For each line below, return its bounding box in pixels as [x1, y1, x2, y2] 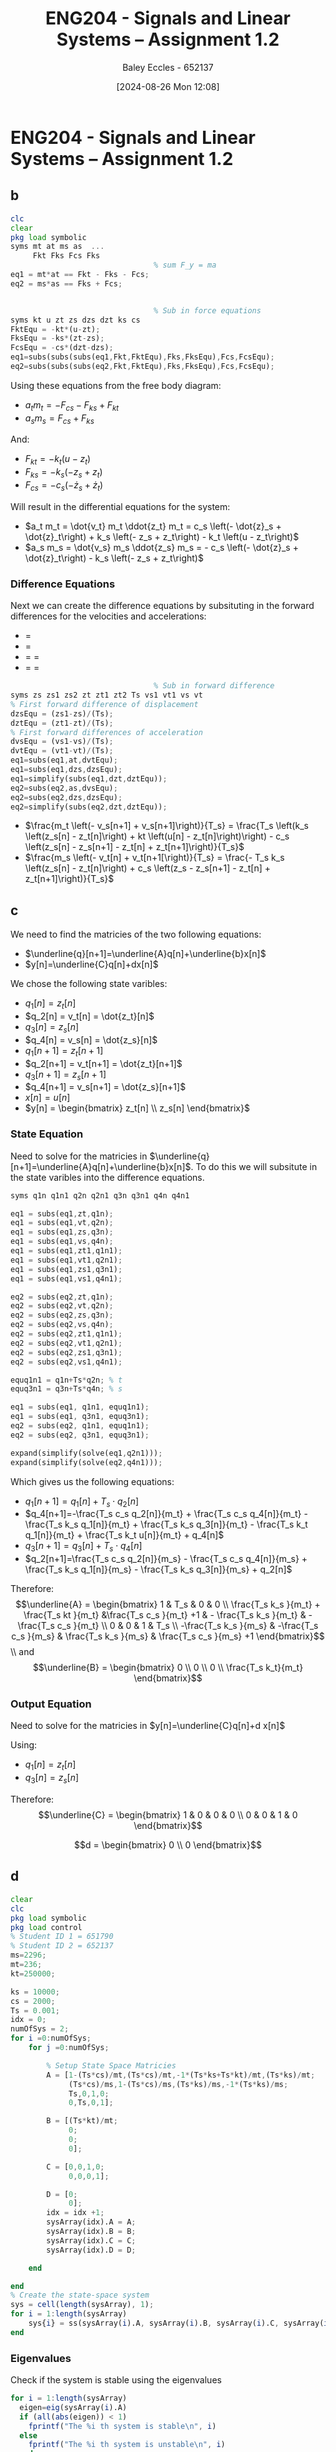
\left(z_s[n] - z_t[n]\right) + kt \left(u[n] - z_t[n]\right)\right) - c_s [24, 830, 290, 842]
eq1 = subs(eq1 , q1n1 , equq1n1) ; [10, 1402, 150, 1412]
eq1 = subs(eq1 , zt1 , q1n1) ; [10, 1246, 123, 1256]
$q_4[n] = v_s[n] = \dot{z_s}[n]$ [24, 1033, 158, 1046]
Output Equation [10, 1697, 92, 1711]
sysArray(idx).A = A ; [46, 2217, 137, 2227]
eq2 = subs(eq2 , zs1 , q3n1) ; [10, 1347, 123, 1357]
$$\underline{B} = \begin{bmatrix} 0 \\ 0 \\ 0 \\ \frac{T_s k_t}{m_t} [32, 1662, 304, 1674]
